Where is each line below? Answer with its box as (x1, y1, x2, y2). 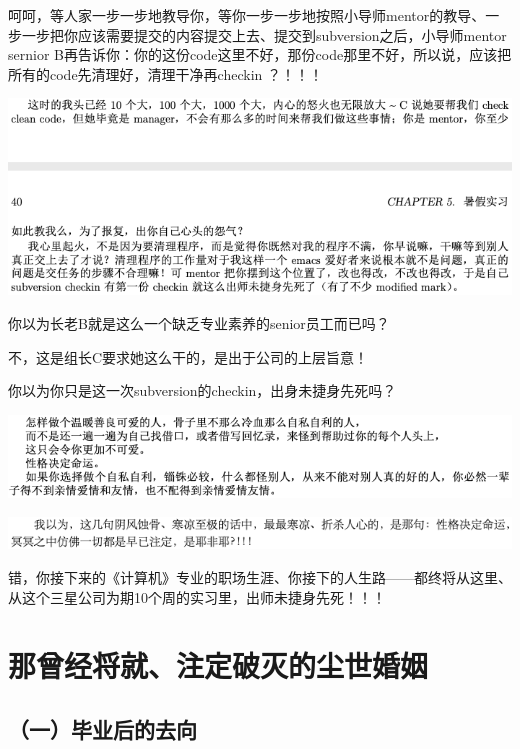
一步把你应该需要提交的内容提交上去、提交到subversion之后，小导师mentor (21, 24, 507, 45)
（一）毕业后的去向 (8, 714, 197, 744)
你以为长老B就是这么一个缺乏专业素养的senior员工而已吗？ (8, 313, 390, 334)
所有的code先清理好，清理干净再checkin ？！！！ (8, 63, 323, 84)
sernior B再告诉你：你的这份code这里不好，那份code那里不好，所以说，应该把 (8, 44, 512, 65)
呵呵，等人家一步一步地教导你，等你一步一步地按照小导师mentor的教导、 (8, 5, 486, 25)
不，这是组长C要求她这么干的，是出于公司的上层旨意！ (8, 346, 369, 367)
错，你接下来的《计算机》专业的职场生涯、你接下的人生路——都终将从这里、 (8, 567, 512, 588)
